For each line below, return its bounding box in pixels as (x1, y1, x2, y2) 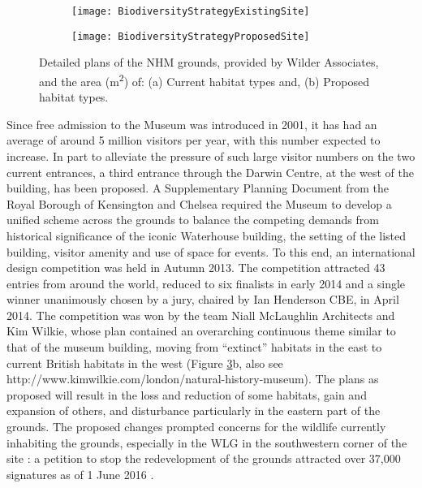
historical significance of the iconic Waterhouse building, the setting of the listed (6, 227, 407, 244)
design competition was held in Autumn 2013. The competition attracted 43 (6, 259, 385, 276)
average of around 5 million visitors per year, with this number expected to (6, 132, 381, 149)
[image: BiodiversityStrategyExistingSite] (71, 6, 310, 17)
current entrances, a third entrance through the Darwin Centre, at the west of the (6, 163, 414, 180)
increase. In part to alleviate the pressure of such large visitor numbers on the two (6, 147, 416, 164)
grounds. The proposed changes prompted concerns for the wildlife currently (6, 418, 386, 435)
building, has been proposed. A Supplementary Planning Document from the (6, 179, 389, 196)
